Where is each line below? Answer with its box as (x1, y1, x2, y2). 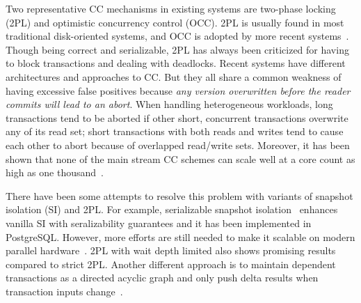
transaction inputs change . (6, 283, 123, 298)
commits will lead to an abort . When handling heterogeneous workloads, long (6, 97, 333, 111)
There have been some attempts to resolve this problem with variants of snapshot (6, 188, 353, 203)
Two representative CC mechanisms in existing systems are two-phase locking (6, 1, 336, 15)
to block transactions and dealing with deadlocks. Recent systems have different (6, 56, 346, 70)
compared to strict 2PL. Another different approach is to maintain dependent (6, 256, 336, 271)
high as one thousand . (6, 165, 104, 180)
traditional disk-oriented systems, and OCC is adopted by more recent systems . (6, 29, 349, 43)
